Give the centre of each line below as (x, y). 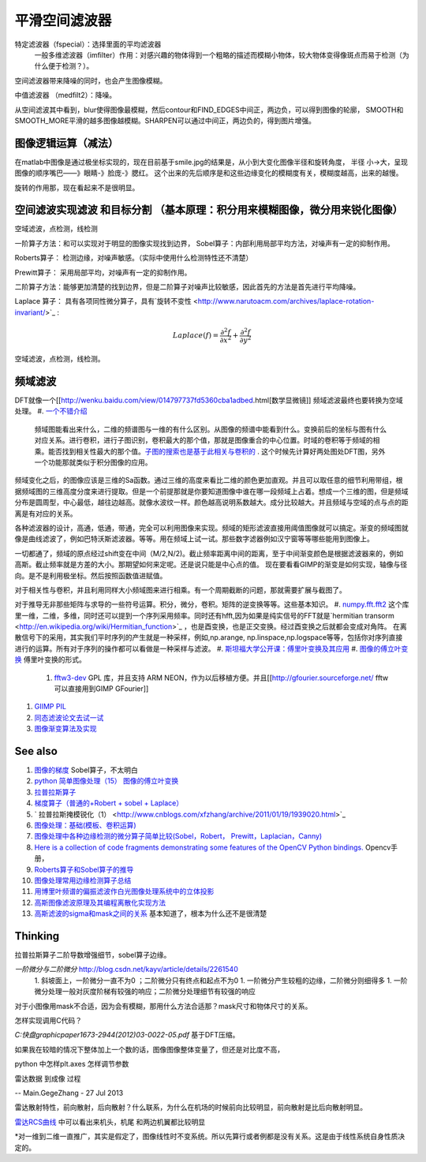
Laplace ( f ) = (196, 336)
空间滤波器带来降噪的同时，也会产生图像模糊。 (91, 80)
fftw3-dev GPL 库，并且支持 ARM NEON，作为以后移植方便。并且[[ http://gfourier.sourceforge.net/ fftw (221, 678)
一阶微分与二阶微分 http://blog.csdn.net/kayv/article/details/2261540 (126, 970)
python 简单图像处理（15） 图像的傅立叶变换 (106, 781)
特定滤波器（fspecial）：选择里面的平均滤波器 (88, 44)
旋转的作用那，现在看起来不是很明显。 (77, 187)
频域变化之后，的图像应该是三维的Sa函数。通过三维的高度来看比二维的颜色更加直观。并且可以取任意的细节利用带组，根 (209, 480)
